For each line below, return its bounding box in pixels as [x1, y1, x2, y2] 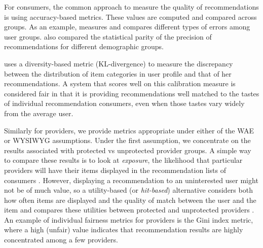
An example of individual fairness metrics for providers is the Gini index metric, [4, 214, 253, 225]
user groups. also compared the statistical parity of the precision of [4, 31, 212, 42]
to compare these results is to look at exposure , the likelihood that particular [4, 155, 243, 165]
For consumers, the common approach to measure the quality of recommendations [4, 2, 259, 12]
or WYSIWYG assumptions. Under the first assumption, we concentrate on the [4, 135, 251, 146]
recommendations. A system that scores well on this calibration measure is [4, 78, 236, 89]
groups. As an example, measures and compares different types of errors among [4, 21, 250, 32]
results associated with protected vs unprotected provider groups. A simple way [4, 145, 251, 155]
